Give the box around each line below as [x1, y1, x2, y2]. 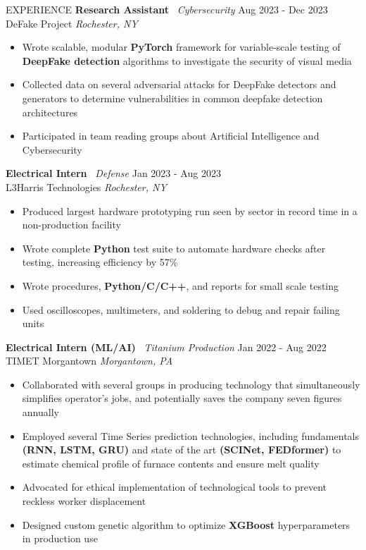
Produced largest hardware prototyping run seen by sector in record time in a [22, 203, 358, 218]
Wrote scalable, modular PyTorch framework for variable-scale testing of [22, 39, 341, 54]
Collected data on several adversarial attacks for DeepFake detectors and [22, 77, 336, 92]
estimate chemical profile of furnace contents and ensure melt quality [22, 456, 320, 470]
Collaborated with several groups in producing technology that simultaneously [22, 377, 360, 391]
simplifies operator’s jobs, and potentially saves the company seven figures [22, 391, 342, 405]
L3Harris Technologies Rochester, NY [6, 179, 167, 194]
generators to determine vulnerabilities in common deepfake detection [22, 90, 323, 105]
